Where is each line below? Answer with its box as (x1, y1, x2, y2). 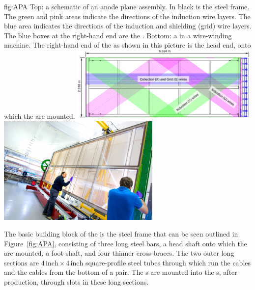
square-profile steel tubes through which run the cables (85, 257, 251, 267)
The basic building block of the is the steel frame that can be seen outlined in (4, 228, 238, 238)
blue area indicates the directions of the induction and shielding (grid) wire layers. (4, 21, 252, 31)
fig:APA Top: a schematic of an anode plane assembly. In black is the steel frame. (4, 1, 250, 11)
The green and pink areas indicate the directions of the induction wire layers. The (4, 11, 251, 21)
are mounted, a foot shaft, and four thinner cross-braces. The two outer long (4, 248, 234, 258)
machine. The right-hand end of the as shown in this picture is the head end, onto (4, 40, 251, 50)
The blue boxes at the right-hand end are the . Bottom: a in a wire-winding (4, 30, 232, 40)
